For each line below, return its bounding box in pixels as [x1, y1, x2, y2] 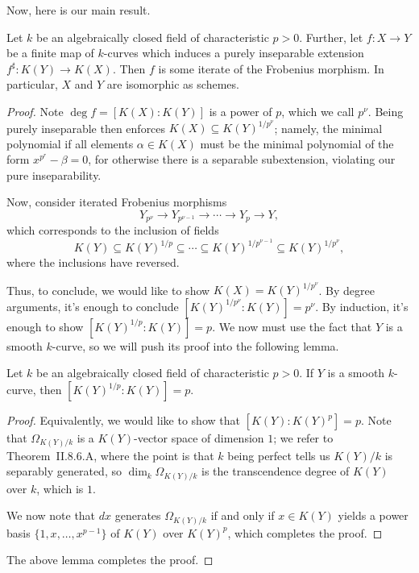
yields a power [338, 507, 409, 524]
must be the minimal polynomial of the [200, 135, 394, 152]
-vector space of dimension [134, 430, 264, 446]
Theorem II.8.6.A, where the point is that [6, 446, 214, 463]
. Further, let [299, 28, 363, 45]
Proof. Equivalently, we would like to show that [6, 412, 240, 428]
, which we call [281, 102, 355, 119]
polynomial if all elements [6, 135, 134, 152]
